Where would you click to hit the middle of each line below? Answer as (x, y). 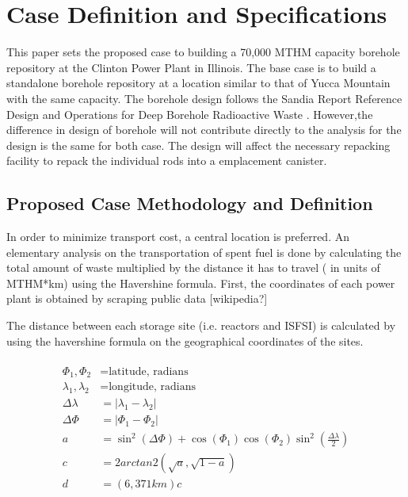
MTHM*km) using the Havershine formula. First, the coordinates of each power (201, 283)
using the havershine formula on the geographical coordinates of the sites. (185, 340)
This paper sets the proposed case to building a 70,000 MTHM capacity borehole (203, 52)
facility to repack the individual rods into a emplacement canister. (167, 161)
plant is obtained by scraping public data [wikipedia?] (137, 298)
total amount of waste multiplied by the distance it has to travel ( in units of (193, 268)
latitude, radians (149, 371)
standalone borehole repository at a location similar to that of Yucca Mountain (198, 83)
